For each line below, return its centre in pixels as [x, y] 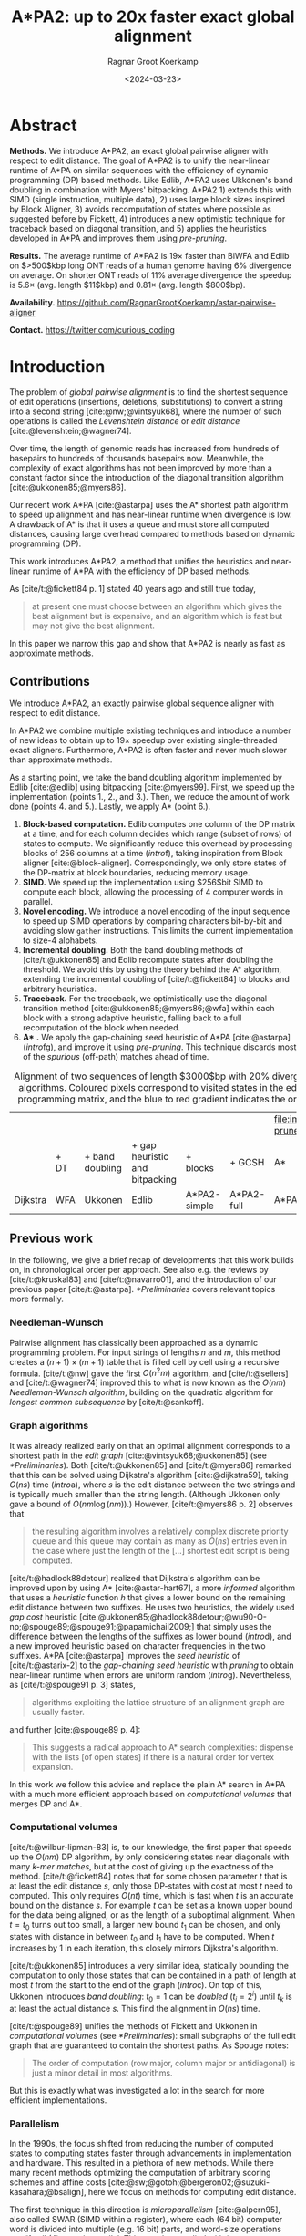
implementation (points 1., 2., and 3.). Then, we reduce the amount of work [149, 797]
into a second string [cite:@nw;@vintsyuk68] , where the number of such [146, 411]
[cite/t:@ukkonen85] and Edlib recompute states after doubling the [148, 960]
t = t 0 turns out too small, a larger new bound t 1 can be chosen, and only [145, 1925]
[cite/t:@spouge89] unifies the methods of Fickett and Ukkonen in [133, 2025]
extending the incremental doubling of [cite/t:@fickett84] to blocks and [156, 979]
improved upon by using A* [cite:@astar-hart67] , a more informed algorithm [153, 1588]
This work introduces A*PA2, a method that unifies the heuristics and [140, 561]
